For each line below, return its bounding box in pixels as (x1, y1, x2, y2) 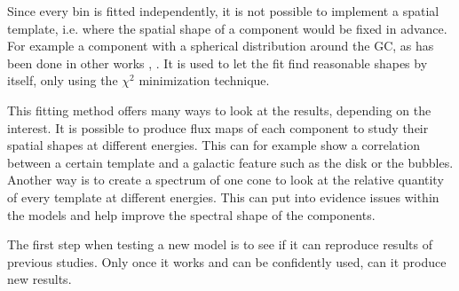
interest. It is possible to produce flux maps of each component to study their (7, 118, 429, 137)
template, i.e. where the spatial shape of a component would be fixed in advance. (7, 19, 447, 37)
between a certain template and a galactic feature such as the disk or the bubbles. (7, 153, 454, 171)
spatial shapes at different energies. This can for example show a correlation (7, 136, 420, 154)
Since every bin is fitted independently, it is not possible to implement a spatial (7, 2, 439, 20)
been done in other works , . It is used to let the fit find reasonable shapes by (7, 53, 428, 72)
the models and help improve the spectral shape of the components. (7, 205, 376, 224)
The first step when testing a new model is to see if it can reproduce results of (7, 235, 432, 254)
